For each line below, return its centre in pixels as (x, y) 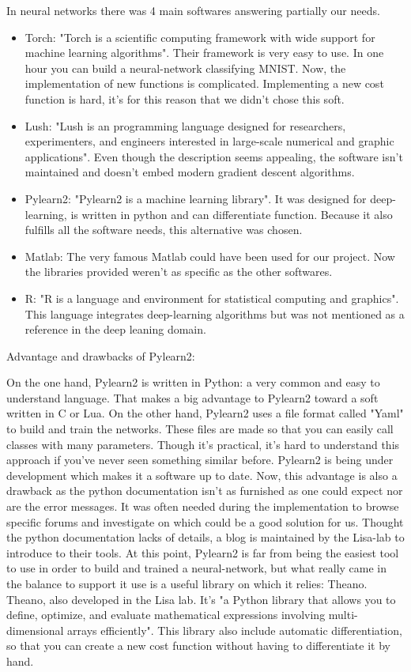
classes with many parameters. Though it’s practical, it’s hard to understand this (203, 444)
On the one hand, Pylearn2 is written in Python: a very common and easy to (193, 382)
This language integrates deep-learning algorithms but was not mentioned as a (215, 313)
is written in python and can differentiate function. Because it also (232, 214)
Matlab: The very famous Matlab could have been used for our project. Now (210, 256)
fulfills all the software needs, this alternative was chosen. (164, 230)
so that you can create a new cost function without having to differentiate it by (198, 646)
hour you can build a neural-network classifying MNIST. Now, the (185, 68)
